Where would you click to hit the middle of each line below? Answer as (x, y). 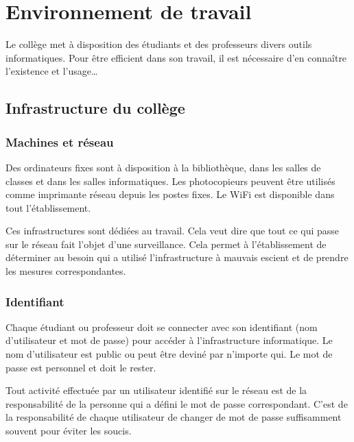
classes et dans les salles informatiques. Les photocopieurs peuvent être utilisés (170, 181)
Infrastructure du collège (95, 108)
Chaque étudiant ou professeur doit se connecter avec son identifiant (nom (162, 327)
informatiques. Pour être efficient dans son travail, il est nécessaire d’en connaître (176, 57)
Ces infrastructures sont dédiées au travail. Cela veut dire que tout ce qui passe (173, 231)
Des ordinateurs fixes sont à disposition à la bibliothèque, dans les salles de (163, 167)
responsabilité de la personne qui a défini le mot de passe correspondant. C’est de (177, 403)
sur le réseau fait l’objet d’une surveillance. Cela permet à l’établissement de (166, 244)
